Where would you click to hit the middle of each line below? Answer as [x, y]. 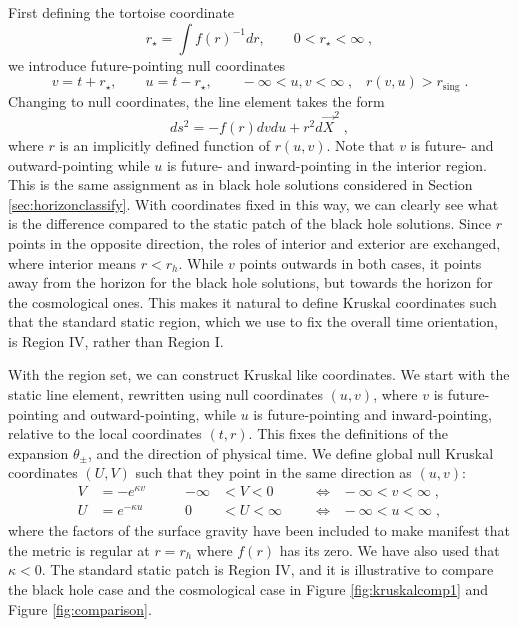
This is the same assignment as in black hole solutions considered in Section [240, 184]
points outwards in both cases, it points [360, 262]
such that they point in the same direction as [273, 472]
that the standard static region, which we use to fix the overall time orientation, [253, 321]
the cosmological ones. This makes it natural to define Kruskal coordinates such [252, 301]
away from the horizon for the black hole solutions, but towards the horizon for [250, 282]
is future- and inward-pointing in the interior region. [326, 164]
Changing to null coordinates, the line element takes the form [196, 100]
